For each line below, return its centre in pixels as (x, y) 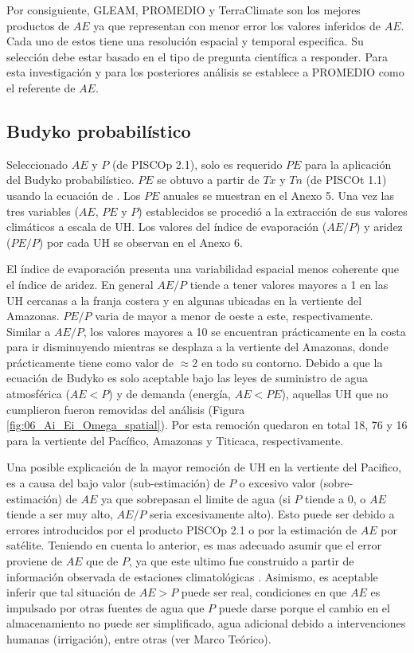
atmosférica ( (38, 394)
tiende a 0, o (336, 498)
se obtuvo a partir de (208, 180)
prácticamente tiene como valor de (90, 362)
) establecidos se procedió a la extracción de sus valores (273, 211)
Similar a (29, 331)
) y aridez (379, 227)
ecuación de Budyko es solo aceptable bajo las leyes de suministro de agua (187, 378)
